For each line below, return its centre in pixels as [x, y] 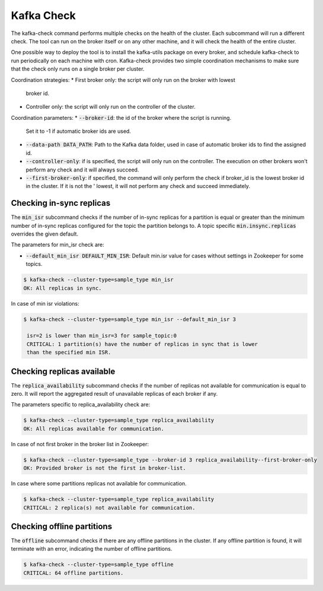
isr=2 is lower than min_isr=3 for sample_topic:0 [102, 336]
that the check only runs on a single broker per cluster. [78, 69]
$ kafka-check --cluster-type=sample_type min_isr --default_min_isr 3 [130, 319]
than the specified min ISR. [69, 352]
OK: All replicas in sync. [63, 288]
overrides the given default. [45, 234]
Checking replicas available [63, 371]
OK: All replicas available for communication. [94, 428]
